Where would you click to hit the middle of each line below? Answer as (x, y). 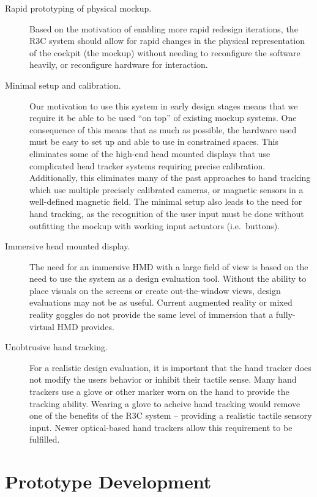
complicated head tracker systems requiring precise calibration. (147, 165)
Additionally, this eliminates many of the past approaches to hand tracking (170, 178)
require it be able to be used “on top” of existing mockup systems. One (163, 118)
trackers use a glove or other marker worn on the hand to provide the (159, 392)
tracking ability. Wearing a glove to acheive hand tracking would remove (165, 403)
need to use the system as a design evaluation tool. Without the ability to (168, 278)
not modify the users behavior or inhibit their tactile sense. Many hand (163, 379)
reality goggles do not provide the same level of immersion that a (151, 315)
